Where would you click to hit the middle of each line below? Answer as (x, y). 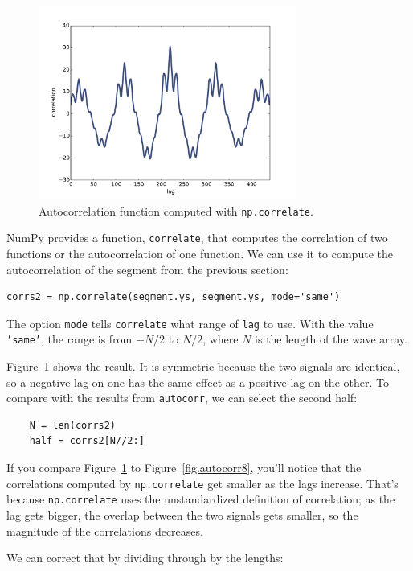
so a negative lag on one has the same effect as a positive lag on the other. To (198, 382)
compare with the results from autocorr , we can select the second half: (182, 398)
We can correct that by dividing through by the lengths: (145, 558)
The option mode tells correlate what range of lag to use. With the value (190, 323)
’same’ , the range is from (70, 339)
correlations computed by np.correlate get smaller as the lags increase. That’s (202, 483)
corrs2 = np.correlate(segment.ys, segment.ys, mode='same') (174, 297)
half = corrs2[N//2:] (87, 441)
